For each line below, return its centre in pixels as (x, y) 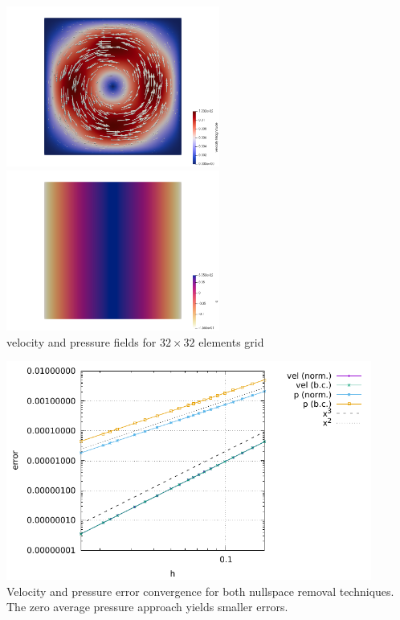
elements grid (231, 341)
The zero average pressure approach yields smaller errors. (147, 607)
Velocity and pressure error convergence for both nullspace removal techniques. (200, 591)
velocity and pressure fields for (82, 341)
